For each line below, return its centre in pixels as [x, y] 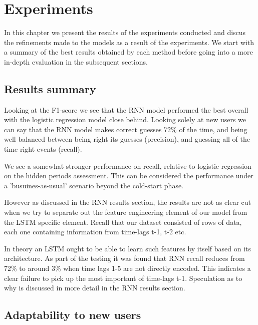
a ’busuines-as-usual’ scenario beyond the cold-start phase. [94, 185]
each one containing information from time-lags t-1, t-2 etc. [95, 232]
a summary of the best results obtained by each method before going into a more [128, 52]
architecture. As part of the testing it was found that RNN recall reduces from [124, 258]
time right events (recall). [43, 149]
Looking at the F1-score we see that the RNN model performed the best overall [126, 109]
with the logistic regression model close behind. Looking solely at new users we [125, 119]
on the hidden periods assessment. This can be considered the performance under [129, 176]
